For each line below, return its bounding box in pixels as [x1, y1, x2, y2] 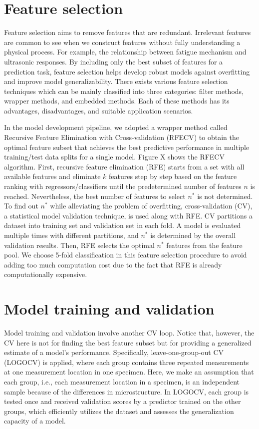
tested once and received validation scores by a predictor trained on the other [4, 396, 241, 406]
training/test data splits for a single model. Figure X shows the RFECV [4, 151, 225, 162]
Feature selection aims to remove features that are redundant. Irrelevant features [4, 27, 251, 37]
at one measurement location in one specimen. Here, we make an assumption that [4, 366, 254, 377]
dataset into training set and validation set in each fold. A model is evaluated [4, 220, 241, 230]
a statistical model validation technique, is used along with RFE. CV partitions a [4, 210, 253, 220]
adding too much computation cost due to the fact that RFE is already [4, 259, 222, 269]
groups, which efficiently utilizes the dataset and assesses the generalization [4, 405, 234, 416]
